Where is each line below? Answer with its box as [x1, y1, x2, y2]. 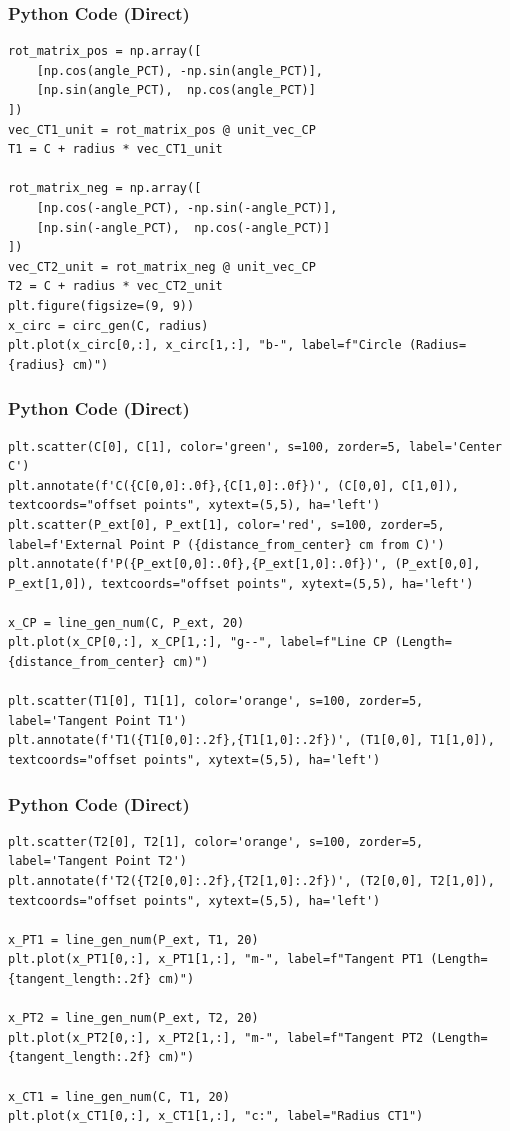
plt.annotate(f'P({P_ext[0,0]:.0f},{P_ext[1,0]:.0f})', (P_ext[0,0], [8, 557, 481, 572]
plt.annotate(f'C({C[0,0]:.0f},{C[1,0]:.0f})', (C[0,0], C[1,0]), [8, 478, 460, 493]
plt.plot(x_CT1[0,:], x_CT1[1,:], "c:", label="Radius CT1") [8, 1109, 424, 1124]
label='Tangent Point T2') [8, 854, 187, 869]
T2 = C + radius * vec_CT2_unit [8, 279, 223, 294]
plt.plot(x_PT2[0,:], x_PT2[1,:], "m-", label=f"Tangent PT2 [8, 1030, 424, 1045]
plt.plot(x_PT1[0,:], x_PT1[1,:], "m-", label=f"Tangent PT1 [8, 952, 424, 967]
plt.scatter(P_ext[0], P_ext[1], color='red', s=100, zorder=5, [8, 517, 445, 532]
